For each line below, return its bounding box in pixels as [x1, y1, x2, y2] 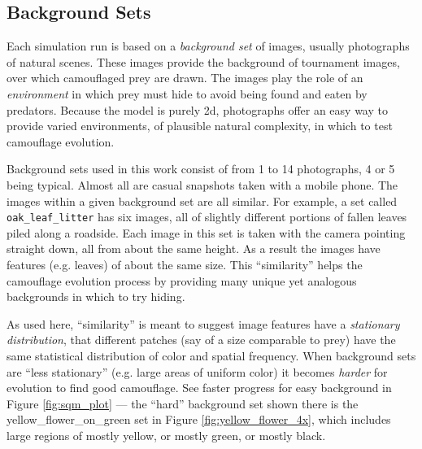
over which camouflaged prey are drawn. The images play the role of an [7, 69, 363, 86]
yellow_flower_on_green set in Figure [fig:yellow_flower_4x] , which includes [7, 411, 391, 428]
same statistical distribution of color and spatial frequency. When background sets [7, 347, 416, 364]
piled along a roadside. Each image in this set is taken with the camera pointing [7, 224, 406, 241]
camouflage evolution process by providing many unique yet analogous [7, 272, 357, 289]
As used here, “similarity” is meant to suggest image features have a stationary [7, 315, 400, 332]
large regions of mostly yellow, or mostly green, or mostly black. [7, 426, 326, 443]
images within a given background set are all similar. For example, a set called [7, 192, 398, 209]
